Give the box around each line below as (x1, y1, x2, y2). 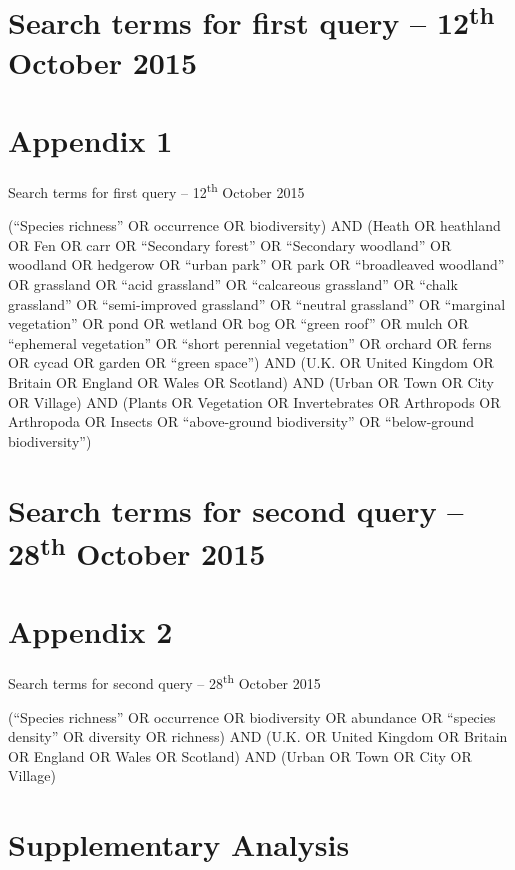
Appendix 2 (8, 611, 173, 652)
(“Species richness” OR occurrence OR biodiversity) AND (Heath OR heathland (8, 215, 501, 236)
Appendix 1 (8, 120, 173, 161)
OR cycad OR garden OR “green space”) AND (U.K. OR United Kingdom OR (8, 352, 494, 373)
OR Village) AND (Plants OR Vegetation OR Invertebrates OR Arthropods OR (8, 391, 501, 412)
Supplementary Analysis (8, 824, 350, 865)
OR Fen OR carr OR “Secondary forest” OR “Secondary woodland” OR (8, 234, 452, 255)
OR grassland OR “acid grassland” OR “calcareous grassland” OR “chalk (8, 274, 458, 295)
